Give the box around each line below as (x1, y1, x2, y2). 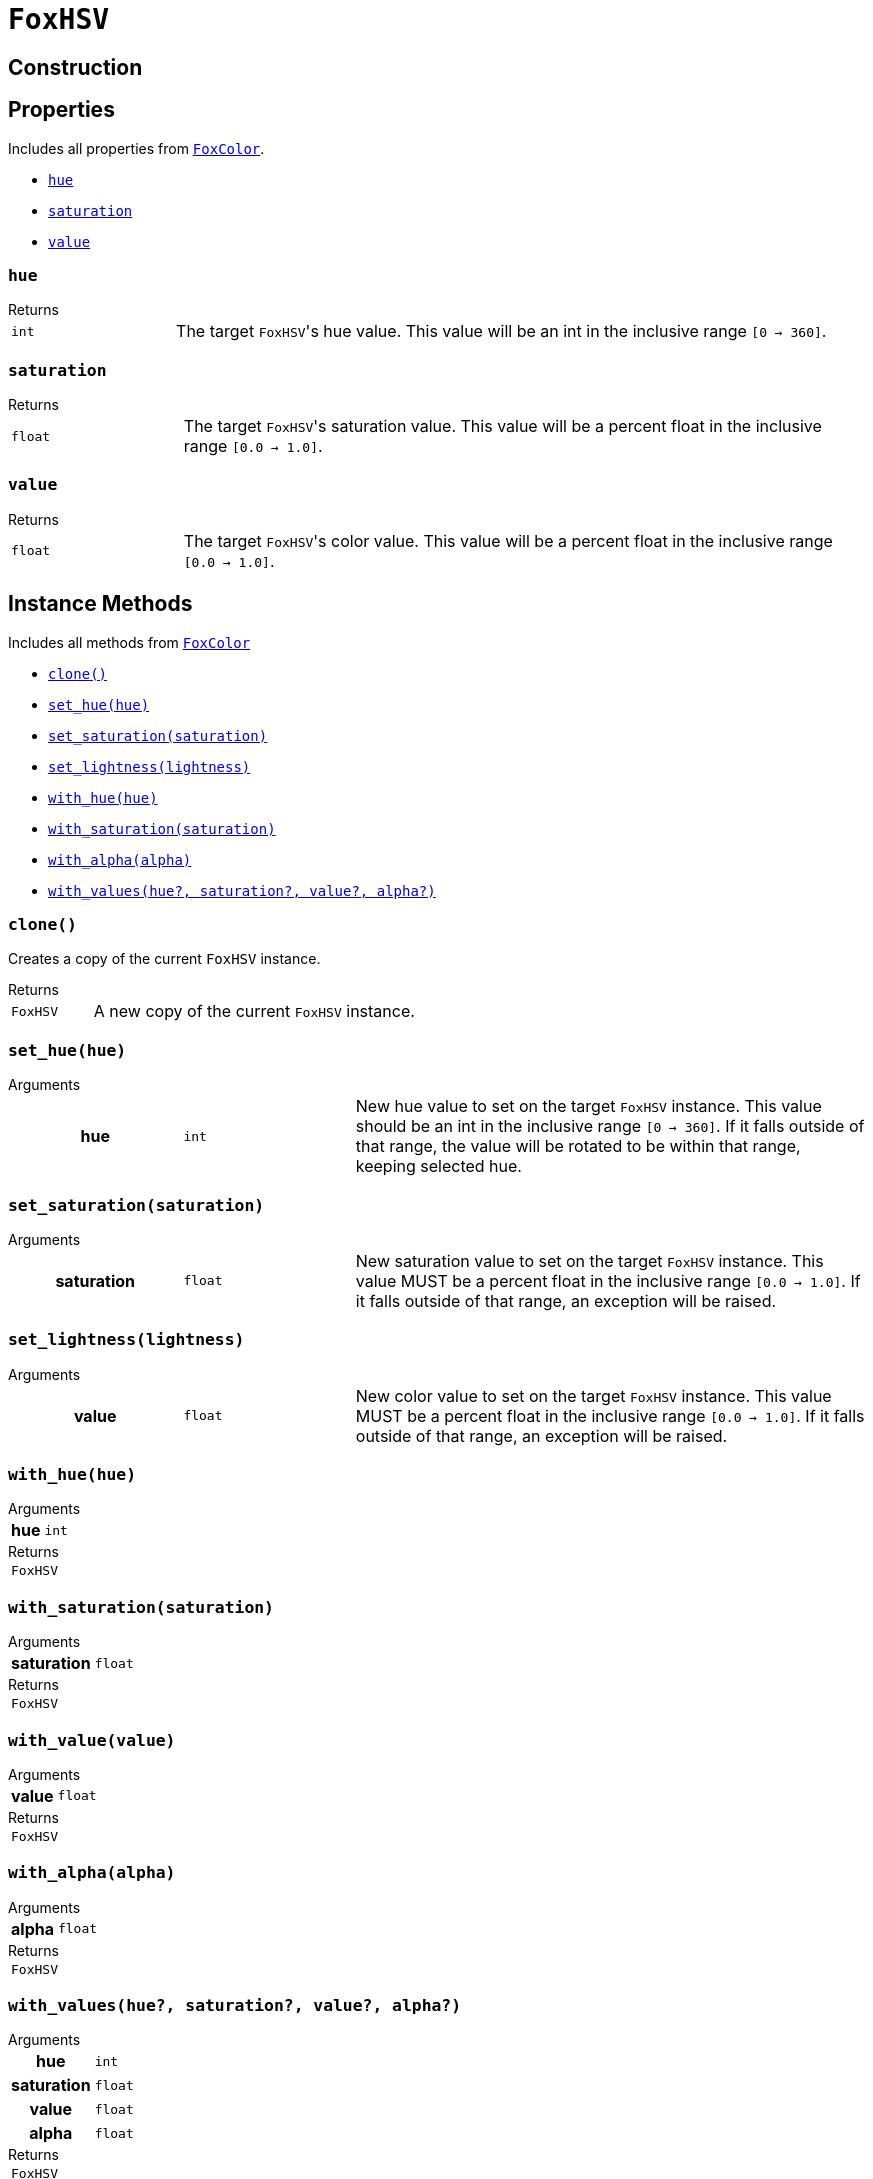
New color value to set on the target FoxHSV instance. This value (355, 1385, 832, 1406)
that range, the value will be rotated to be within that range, (355, 1136, 801, 1157)
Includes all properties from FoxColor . (8, 139, 265, 157)
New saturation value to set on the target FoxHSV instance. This (355, 1250, 824, 1271)
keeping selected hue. (355, 1156, 522, 1177)
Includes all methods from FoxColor (8, 633, 251, 651)
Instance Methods (8, 591, 193, 617)
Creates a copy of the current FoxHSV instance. (8, 950, 321, 968)
